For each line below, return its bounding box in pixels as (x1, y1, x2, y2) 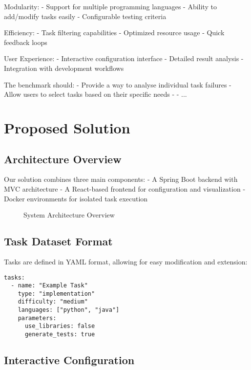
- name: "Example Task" (11, 282, 88, 289)
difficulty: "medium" (18, 298, 88, 305)
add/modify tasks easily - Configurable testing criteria (4, 11, 167, 21)
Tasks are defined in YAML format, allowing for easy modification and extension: (4, 256, 248, 266)
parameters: (18, 314, 57, 322)
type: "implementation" (18, 290, 95, 297)
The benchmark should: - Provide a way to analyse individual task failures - (4, 79, 231, 89)
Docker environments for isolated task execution (4, 193, 148, 203)
